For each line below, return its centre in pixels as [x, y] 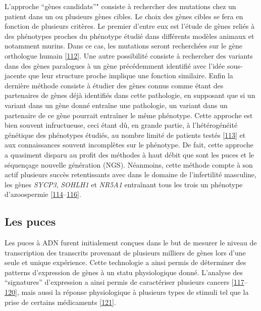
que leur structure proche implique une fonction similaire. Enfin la [131, 75]
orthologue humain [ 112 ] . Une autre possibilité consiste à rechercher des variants [129, 55]
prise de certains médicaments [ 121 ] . [60, 302]
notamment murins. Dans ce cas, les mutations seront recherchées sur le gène [124, 46]
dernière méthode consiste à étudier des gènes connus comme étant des [114, 85]
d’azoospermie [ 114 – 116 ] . [43, 194]
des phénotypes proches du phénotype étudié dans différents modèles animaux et [129, 36]
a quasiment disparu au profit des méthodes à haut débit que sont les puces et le [129, 154]
